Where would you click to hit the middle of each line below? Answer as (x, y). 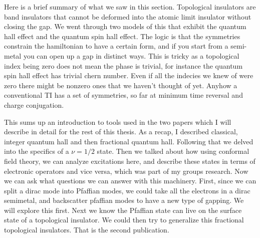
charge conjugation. (34, 104)
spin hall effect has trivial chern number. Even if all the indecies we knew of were (129, 75)
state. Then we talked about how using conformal (173, 151)
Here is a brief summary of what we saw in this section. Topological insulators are (130, 7)
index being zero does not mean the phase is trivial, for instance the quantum (123, 65)
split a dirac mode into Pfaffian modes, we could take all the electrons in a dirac (127, 190)
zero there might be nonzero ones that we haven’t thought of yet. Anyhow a (121, 85)
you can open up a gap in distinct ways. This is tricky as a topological (131, 55)
